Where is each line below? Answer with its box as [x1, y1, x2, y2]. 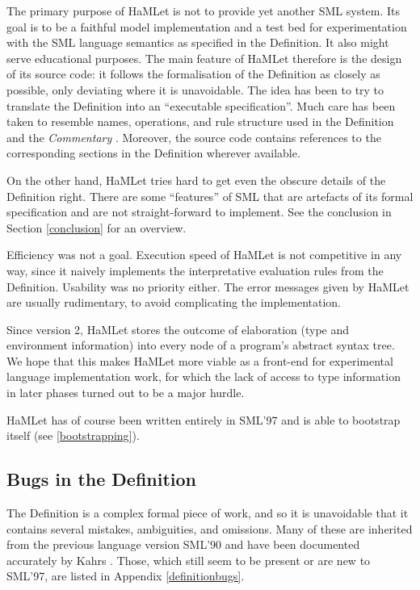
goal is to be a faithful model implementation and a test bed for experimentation [6, 18, 407, 35]
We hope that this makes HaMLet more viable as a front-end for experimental [6, 352, 393, 369]
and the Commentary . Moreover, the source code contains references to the [6, 128, 381, 145]
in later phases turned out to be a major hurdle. [6, 384, 245, 401]
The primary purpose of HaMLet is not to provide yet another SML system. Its [6, 2, 401, 19]
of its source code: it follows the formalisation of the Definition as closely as [6, 65, 380, 82]
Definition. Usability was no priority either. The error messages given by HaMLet [6, 278, 409, 295]
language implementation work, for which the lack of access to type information [6, 368, 401, 385]
